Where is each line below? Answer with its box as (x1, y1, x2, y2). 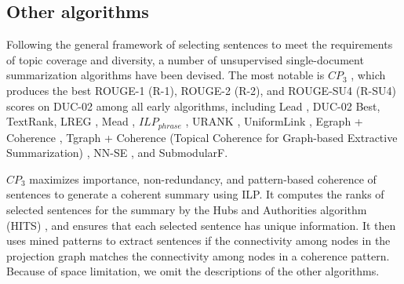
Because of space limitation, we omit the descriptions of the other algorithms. (6, 263, 380, 279)
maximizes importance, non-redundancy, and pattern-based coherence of (29, 170, 377, 187)
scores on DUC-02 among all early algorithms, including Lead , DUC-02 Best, (6, 97, 380, 114)
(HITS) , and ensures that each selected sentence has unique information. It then (6, 217, 396, 233)
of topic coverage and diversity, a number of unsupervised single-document (6, 51, 364, 67)
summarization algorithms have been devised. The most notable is (6, 67, 325, 83)
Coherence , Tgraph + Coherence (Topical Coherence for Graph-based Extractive (6, 129, 398, 145)
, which (351, 67, 386, 83)
